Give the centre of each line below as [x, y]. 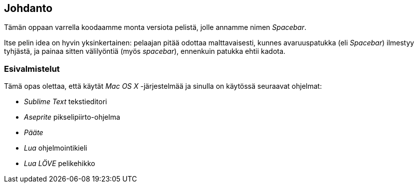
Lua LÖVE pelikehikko [60, 164]
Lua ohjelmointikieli [56, 148]
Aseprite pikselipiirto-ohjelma [72, 117]
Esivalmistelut [32, 69]
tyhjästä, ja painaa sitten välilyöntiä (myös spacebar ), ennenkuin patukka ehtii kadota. [145, 51]
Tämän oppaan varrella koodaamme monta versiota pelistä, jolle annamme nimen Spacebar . [155, 27]
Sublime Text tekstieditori [66, 102]
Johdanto [28, 8]
